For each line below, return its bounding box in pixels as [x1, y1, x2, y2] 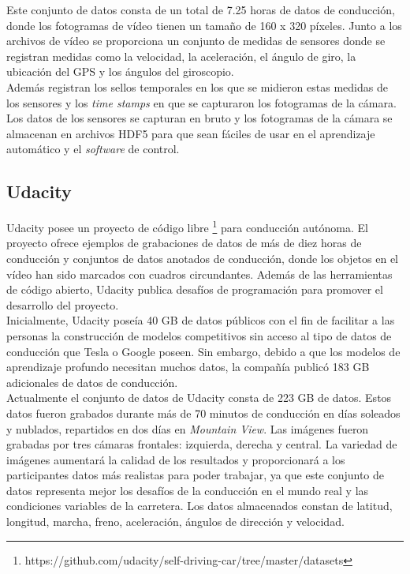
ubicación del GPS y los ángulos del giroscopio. [6, 63, 234, 80]
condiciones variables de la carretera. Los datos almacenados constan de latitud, [6, 497, 393, 514]
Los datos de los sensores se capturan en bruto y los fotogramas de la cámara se [6, 110, 393, 126]
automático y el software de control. [6, 141, 180, 157]
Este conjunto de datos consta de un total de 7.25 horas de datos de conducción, [6, 2, 395, 17]
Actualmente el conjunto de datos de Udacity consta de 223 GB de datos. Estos [6, 389, 392, 406]
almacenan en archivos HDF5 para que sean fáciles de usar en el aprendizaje [6, 125, 375, 141]
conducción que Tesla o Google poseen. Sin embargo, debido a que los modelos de [6, 343, 401, 359]
